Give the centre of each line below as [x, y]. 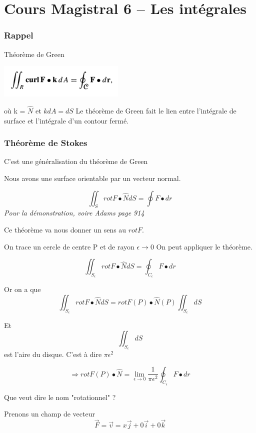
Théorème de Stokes [46, 143]
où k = [15, 110]
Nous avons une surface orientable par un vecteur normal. [92, 178]
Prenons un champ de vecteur [49, 414]
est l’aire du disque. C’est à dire [53, 354]
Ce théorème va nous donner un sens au [65, 229]
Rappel [19, 35]
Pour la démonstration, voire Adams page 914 [74, 213]
